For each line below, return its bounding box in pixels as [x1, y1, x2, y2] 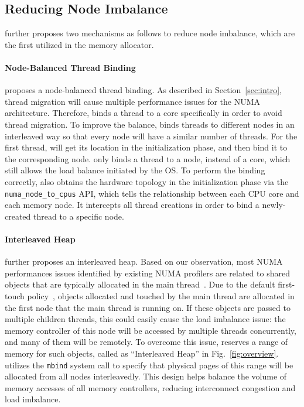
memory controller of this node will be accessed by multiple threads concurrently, [5, 324, 296, 336]
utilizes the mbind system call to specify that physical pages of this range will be [5, 358, 293, 371]
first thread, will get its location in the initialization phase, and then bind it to [5, 141, 288, 153]
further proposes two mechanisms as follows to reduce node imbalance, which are [5, 27, 295, 39]
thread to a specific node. [33, 210, 124, 222]
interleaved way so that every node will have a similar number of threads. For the [5, 129, 298, 142]
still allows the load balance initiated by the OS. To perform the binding [5, 164, 265, 176]
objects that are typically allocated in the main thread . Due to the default [5, 278, 275, 290]
